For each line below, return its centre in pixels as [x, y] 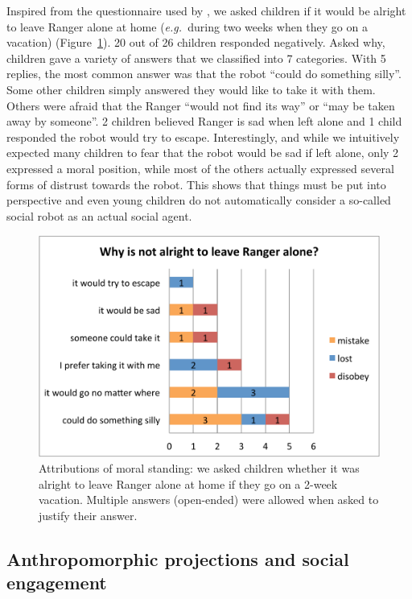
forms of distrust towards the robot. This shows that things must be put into [196, 184]
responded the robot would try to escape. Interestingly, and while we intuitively [203, 136]
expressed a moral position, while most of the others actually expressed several [200, 168]
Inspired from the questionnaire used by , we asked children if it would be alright [206, 10]
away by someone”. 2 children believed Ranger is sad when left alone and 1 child [204, 121]
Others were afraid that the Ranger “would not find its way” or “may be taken [201, 105]
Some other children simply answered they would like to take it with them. [191, 89]
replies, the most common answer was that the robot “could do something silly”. [204, 74]
